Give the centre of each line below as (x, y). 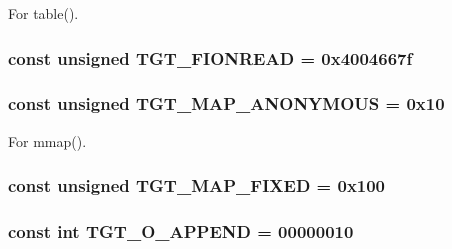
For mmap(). (47, 140)
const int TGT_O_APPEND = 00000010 (181, 231)
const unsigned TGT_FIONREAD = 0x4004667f (210, 57)
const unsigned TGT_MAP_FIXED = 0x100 (197, 185)
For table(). (43, 13)
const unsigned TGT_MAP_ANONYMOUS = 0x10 (226, 103)
